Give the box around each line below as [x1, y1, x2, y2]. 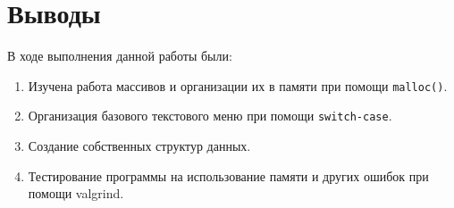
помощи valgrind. [28, 184, 124, 203]
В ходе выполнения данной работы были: [7, 46, 232, 65]
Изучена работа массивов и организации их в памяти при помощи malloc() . [28, 76, 448, 95]
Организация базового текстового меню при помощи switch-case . [28, 106, 392, 125]
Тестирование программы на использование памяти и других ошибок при [28, 166, 429, 185]
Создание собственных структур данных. [28, 137, 251, 155]
